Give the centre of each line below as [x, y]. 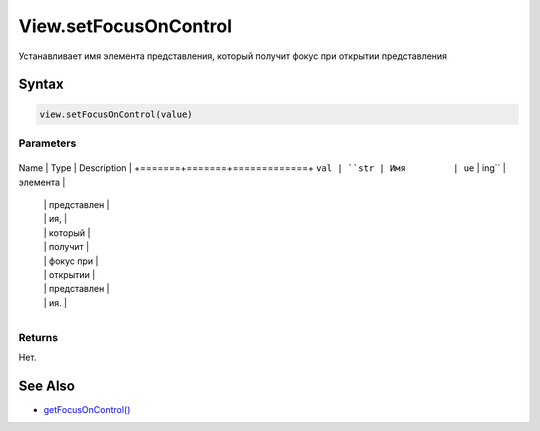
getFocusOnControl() [87, 409]
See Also [46, 385]
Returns [38, 337]
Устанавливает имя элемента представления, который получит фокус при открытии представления [233, 56]
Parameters [47, 143]
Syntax [41, 84]
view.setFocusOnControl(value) [116, 114]
